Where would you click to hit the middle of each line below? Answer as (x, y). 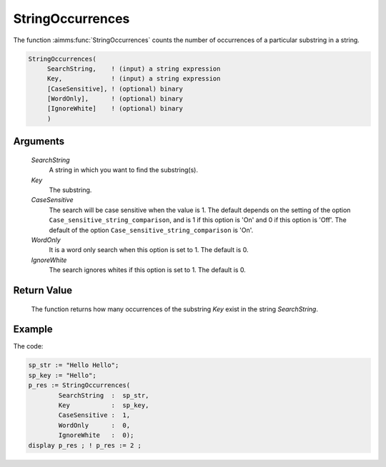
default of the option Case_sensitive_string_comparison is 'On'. (151, 230)
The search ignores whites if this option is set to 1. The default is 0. (147, 270)
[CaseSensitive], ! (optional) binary (115, 89)
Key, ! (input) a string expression (134, 79)
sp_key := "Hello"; (62, 375)
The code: (28, 346)
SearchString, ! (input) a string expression (134, 69)
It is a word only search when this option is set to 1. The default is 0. (149, 250)
